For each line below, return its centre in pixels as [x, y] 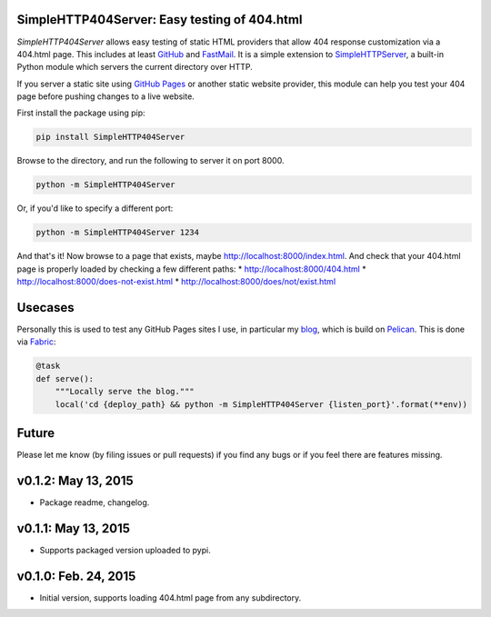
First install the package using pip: [81, 113]
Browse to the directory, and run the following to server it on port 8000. [150, 161]
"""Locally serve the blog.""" [125, 392]
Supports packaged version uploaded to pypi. [125, 550]
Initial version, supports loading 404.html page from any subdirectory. [170, 597]
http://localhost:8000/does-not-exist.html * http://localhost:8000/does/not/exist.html [176, 282]
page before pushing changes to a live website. [105, 96]
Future [36, 433]
